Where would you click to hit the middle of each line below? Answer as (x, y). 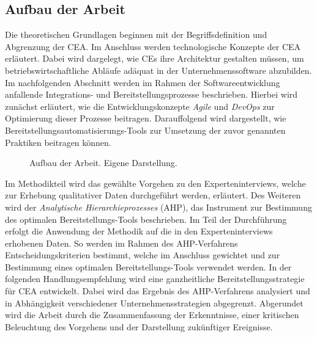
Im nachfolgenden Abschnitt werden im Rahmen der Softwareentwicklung (143, 82)
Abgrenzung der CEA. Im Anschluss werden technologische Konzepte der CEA (153, 46)
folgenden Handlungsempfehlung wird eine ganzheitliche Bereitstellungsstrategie (155, 279)
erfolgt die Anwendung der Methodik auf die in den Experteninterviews (139, 231)
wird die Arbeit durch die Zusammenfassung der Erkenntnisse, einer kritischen (152, 315)
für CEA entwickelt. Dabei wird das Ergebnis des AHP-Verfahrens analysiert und (158, 291)
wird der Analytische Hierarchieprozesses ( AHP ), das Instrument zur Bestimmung (158, 207)
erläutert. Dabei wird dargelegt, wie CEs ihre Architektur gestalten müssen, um (155, 58)
